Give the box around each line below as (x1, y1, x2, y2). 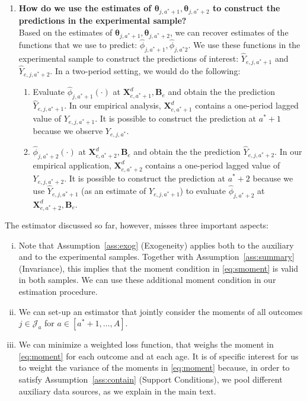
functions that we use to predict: (18, 38, 137, 50)
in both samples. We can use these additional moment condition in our (18, 273, 276, 286)
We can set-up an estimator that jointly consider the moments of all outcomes (18, 305, 303, 317)
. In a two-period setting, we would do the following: (50, 65, 241, 77)
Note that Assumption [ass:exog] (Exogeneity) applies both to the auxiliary (18, 238, 294, 251)
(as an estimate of (81, 184, 146, 196)
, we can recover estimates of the (170, 26, 289, 38)
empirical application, (33, 158, 111, 171)
